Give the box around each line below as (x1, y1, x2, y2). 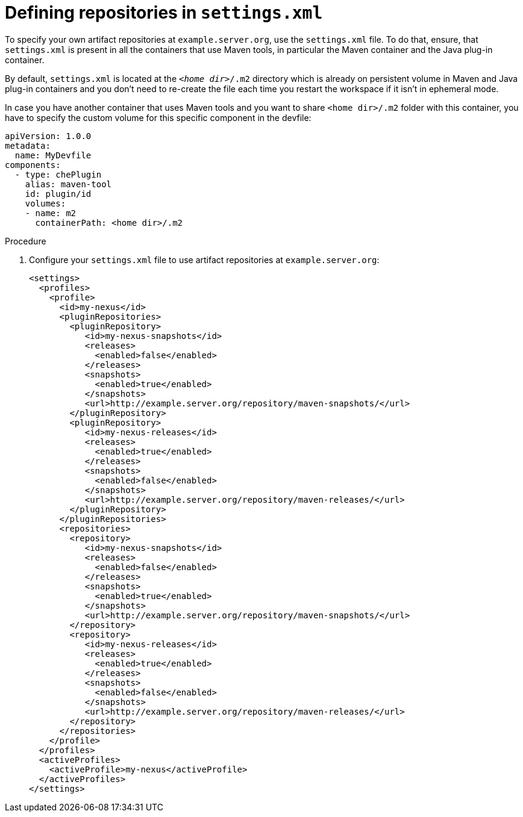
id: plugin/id (25, 188, 92, 199)
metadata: (5, 140, 51, 151)
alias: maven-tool (25, 179, 112, 189)
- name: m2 (25, 208, 77, 218)
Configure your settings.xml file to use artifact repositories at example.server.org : (29, 254, 380, 265)
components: (5, 160, 61, 170)
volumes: (25, 198, 66, 208)
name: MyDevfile (14, 150, 92, 160)
